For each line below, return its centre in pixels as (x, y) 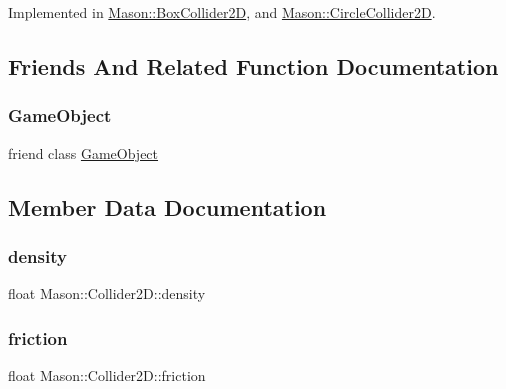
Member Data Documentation (167, 206)
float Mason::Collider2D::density (107, 293)
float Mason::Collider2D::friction (107, 375)
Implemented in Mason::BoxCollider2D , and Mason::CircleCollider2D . (222, 12)
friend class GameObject (83, 152)
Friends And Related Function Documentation (253, 65)
